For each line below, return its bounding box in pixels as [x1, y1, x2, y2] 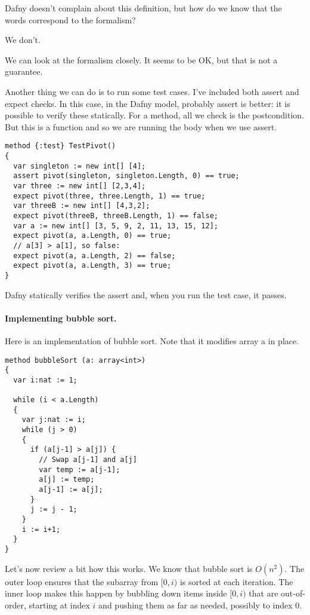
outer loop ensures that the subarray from [5, 575, 159, 588]
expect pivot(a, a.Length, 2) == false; [13, 251, 176, 260]
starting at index [29, 598, 90, 611]
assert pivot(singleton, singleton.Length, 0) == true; [13, 172, 240, 180]
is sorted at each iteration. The [179, 575, 293, 588]
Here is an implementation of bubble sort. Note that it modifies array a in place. [5, 334, 299, 347]
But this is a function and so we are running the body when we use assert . [5, 120, 277, 133]
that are [249, 587, 278, 599]
